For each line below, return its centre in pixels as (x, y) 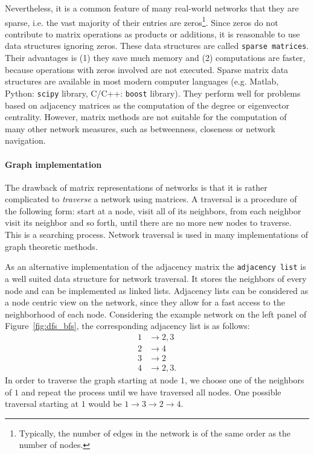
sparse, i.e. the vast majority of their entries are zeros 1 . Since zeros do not (142, 21)
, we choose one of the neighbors (244, 380)
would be (105, 404)
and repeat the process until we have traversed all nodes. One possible (151, 392)
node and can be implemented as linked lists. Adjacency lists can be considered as (157, 290)
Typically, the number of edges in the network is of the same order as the (155, 433)
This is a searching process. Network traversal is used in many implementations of (157, 235)
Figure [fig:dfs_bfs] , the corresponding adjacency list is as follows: (127, 326)
